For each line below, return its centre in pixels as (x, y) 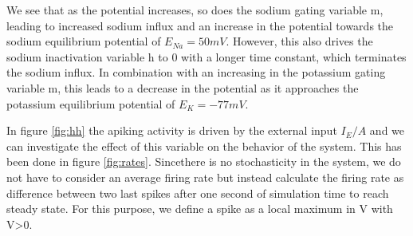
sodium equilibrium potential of (84, 41)
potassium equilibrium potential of (91, 103)
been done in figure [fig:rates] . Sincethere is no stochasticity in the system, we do (204, 161)
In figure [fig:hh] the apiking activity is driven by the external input (172, 130)
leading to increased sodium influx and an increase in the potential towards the (200, 25)
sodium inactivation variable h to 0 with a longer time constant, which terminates (206, 56)
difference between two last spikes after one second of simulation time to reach (198, 193)
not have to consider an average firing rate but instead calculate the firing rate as (205, 177)
